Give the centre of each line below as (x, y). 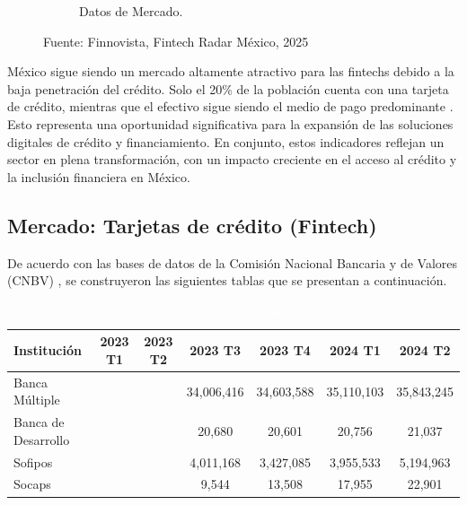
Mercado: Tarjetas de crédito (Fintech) (192, 225)
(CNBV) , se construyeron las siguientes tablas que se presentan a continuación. (227, 280)
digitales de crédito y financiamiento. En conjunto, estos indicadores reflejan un (226, 141)
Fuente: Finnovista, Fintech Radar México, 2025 (176, 41)
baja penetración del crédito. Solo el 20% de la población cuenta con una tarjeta (228, 88)
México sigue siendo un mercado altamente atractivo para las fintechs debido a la (231, 71)
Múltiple (37, 400)
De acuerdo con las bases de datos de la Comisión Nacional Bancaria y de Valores (233, 262)
